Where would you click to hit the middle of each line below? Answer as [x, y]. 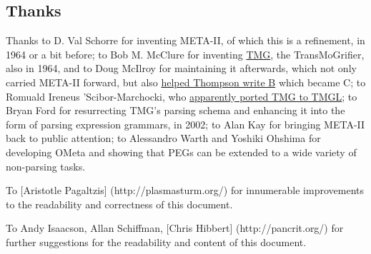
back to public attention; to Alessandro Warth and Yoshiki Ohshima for [163, 138]
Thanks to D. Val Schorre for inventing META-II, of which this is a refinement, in [185, 40]
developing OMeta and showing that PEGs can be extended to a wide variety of [181, 152]
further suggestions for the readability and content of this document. [156, 242]
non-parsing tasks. [46, 166]
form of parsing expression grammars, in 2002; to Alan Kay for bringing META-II [185, 124]
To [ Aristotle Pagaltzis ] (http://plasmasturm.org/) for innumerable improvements [185, 190]
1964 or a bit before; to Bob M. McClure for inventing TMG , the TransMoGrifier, [185, 54]
